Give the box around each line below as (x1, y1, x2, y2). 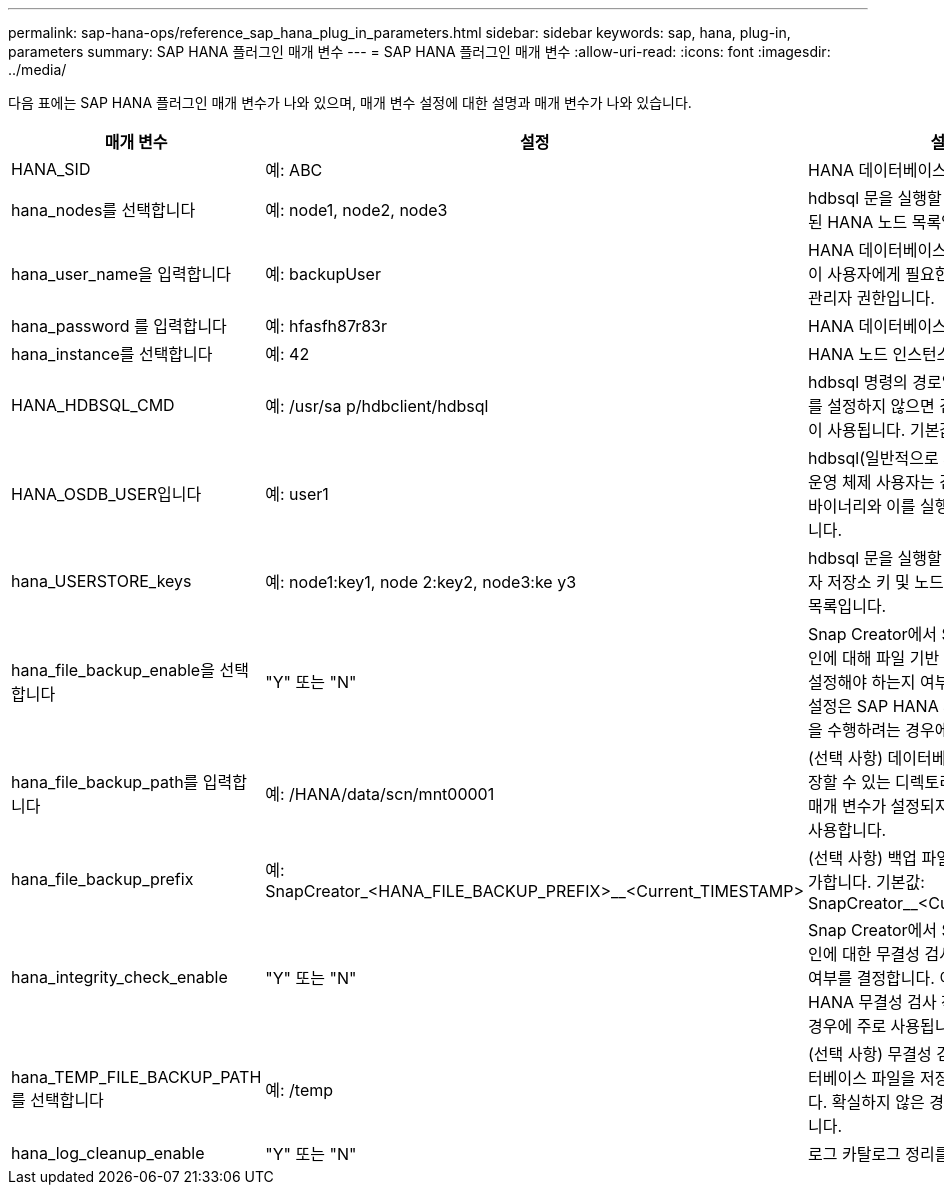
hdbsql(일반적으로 (808, 448, 939, 468)
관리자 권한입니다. (808, 288, 935, 308)
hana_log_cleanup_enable (11, 1143, 205, 1163)
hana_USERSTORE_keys (11, 571, 192, 591)
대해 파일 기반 (841, 648, 940, 668)
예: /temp (265, 1080, 334, 1100)
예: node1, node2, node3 (265, 200, 448, 220)
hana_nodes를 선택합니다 (11, 200, 196, 220)
